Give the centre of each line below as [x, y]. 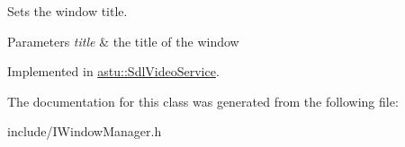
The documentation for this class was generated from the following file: [203, 101]
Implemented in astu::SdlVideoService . [113, 71]
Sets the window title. [67, 11]
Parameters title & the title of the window [123, 41]
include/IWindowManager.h [85, 131]
